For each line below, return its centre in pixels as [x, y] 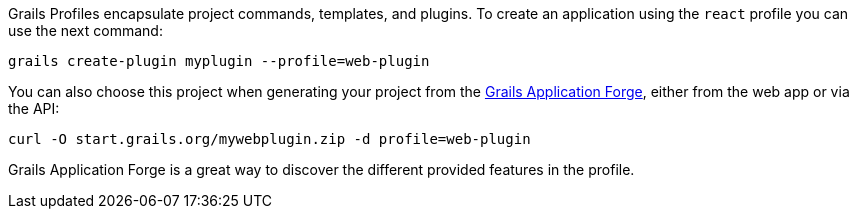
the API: [34, 108]
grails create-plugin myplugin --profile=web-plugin [219, 61]
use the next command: [85, 30]
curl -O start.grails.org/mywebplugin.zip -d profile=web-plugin [269, 139]
